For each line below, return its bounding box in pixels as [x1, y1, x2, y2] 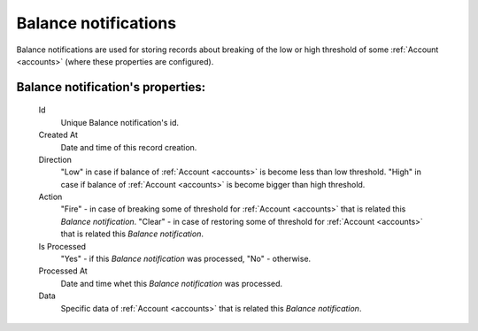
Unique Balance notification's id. [60, 117, 180, 127]
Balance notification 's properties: [16, 80, 206, 95]
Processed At [38, 266, 88, 276]
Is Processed [38, 241, 87, 251]
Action [38, 191, 63, 203]
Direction [38, 154, 73, 165]
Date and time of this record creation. [60, 142, 197, 152]
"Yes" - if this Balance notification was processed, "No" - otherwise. [60, 253, 312, 265]
